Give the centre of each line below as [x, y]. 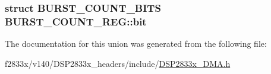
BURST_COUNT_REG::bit [76, 21]
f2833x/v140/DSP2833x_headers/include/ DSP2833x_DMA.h [118, 63]
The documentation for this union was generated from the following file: [136, 44]
